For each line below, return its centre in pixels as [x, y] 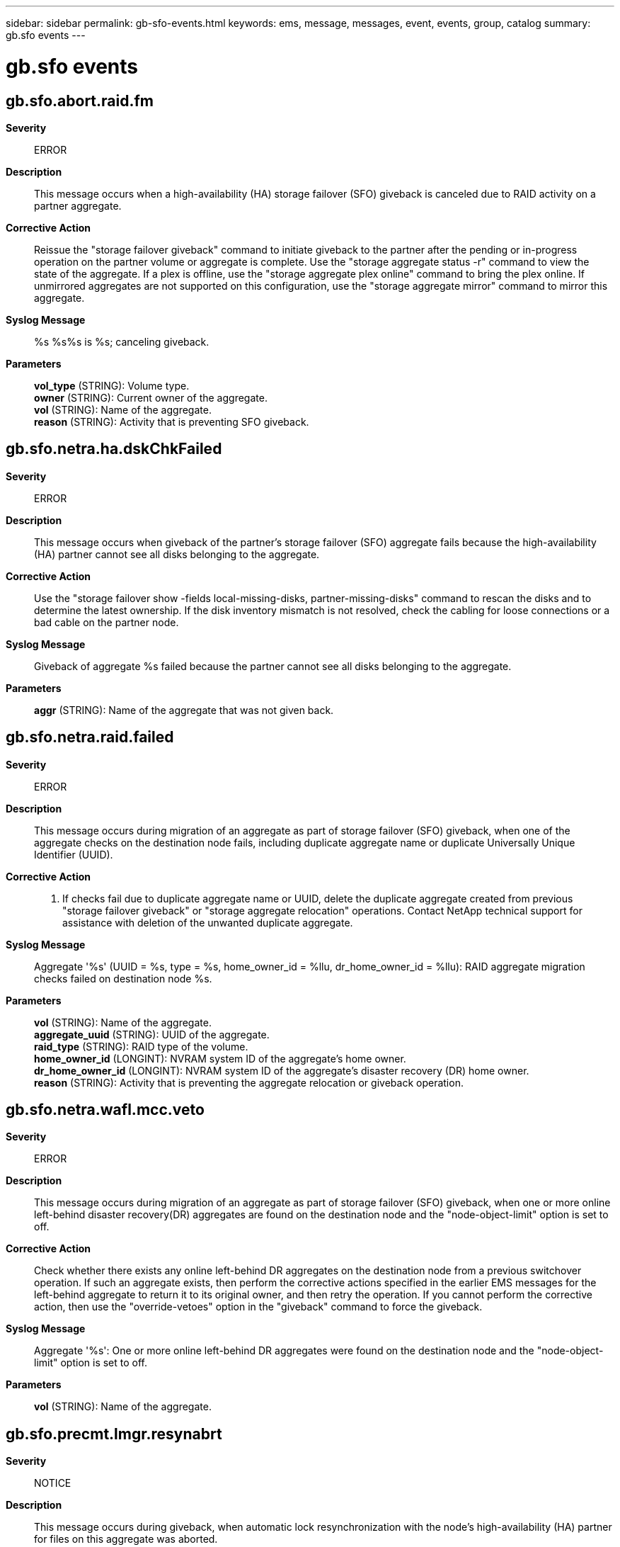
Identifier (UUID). [74, 854]
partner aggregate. [78, 205]
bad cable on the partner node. [107, 622]
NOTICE [53, 1483]
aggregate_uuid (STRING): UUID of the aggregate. [152, 1034]
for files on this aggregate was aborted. [126, 1539]
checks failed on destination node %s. [123, 978]
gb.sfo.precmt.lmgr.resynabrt [114, 1434]
